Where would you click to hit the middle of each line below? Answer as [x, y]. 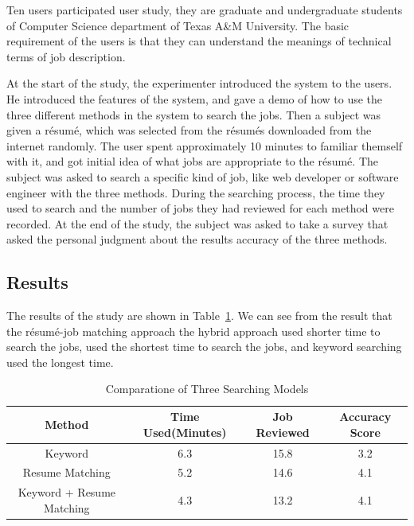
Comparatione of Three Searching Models [207, 389]
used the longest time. [60, 362]
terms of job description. [66, 56]
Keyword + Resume [67, 492]
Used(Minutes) [185, 432]
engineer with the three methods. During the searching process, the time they [196, 192]
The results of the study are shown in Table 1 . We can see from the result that [199, 316]
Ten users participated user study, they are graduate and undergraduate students [205, 10]
